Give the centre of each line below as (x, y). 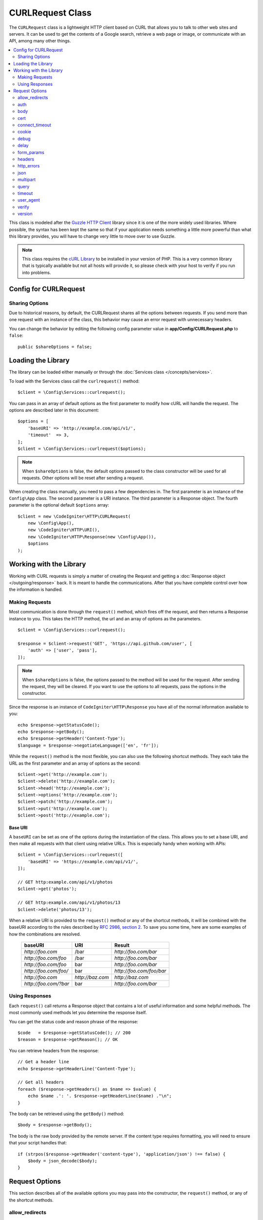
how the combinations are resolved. (45, 934)
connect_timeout (34, 125)
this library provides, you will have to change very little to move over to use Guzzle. (92, 236)
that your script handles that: (38, 1143)
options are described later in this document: (54, 410)
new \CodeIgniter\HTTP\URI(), (64, 530)
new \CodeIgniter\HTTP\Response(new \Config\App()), (92, 537)
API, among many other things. (40, 41)
